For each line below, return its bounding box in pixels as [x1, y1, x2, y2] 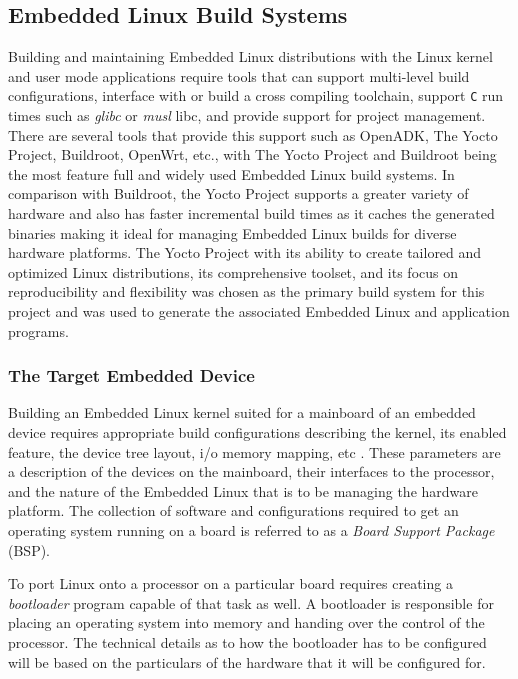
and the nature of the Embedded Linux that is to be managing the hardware [8, 480, 479, 501]
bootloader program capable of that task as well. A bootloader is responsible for [8, 592, 494, 613]
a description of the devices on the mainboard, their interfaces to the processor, [8, 461, 495, 482]
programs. [8, 320, 69, 341]
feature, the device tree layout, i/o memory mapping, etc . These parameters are [8, 441, 501, 462]
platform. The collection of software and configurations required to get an [8, 500, 459, 521]
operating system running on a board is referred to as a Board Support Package [8, 519, 495, 540]
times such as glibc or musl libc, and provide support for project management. [8, 105, 486, 126]
